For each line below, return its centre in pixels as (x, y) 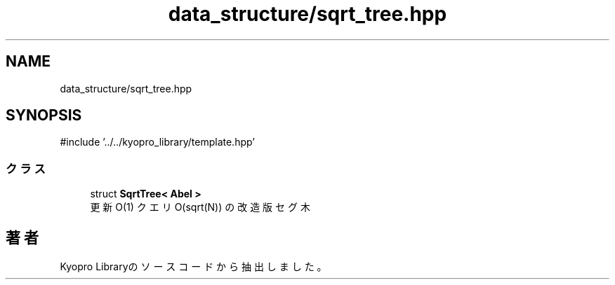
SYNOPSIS (44, 116)
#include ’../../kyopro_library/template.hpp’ (157, 142)
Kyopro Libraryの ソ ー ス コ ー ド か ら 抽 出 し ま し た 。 (193, 267)
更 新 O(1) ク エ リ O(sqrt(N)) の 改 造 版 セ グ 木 (200, 207)
